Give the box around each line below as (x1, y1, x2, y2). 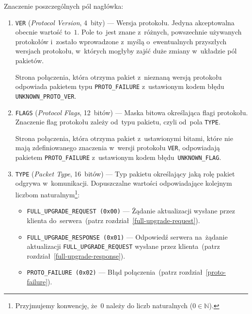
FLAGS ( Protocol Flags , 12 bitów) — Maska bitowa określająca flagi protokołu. (15, 107, 248, 117)
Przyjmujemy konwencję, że (15, 300, 97, 310)
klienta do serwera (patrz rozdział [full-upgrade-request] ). (27, 215, 200, 225)
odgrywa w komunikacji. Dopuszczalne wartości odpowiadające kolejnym (15, 178, 232, 188)
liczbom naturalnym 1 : (15, 188, 80, 199)
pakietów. (15, 55, 44, 66)
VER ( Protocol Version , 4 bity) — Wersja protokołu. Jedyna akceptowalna (15, 17, 235, 27)
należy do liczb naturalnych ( (106, 300, 193, 310)
